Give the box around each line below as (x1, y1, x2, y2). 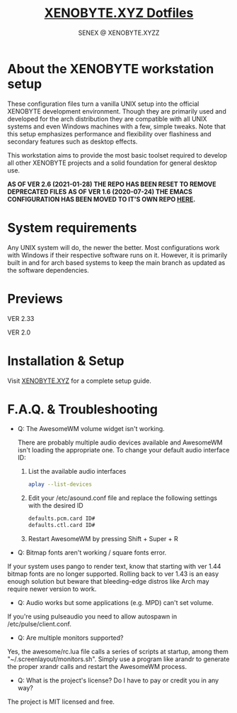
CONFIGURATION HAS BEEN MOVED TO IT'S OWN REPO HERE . (7, 195, 196, 203)
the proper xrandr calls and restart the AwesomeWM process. (7, 663, 187, 671)
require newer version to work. (7, 584, 97, 594)
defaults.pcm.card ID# (28, 515, 96, 523)
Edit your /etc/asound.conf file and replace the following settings (28, 494, 218, 502)
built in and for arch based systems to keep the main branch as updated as (7, 258, 226, 267)
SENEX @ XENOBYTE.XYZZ (78, 28, 160, 37)
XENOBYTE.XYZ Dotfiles (44, 5, 194, 21)
